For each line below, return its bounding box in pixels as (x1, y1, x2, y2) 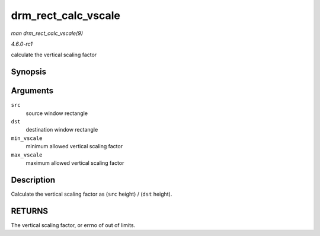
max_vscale (11, 151, 43, 158)
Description (11, 175, 56, 185)
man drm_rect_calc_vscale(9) (11, 30, 83, 37)
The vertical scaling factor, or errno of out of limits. (11, 221, 136, 228)
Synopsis (11, 67, 47, 77)
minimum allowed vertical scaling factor (25, 143, 123, 150)
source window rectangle (25, 110, 88, 117)
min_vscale (11, 135, 43, 142)
